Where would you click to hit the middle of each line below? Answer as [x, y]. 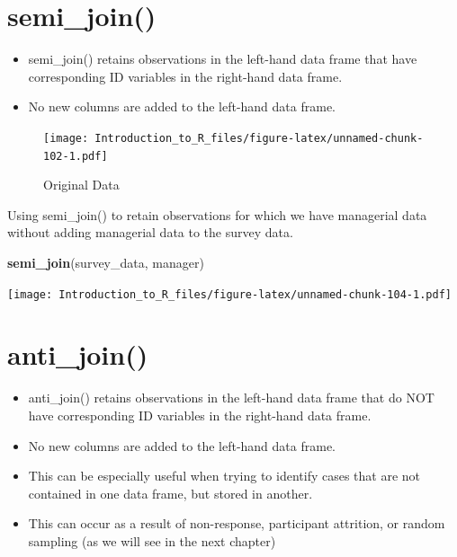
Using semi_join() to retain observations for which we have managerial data [217, 214]
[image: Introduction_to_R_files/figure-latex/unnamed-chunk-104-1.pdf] [229, 294]
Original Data [81, 185]
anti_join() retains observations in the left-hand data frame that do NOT [231, 398]
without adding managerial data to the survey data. [150, 232]
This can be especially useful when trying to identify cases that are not [224, 476]
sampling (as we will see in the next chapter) [152, 540]
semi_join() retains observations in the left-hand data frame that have [223, 59]
